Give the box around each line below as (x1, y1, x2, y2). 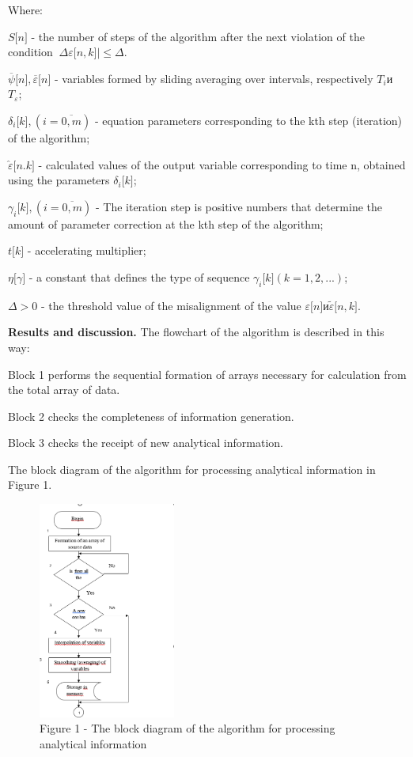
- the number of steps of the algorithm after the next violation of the (31, 28, 365, 44)
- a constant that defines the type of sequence (28, 268, 250, 285)
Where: (8, 2, 43, 17)
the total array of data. (8, 381, 120, 398)
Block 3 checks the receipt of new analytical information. (8, 434, 283, 451)
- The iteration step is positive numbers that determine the (95, 198, 383, 214)
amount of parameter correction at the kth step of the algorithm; (8, 215, 324, 232)
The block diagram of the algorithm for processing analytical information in (8, 460, 376, 477)
